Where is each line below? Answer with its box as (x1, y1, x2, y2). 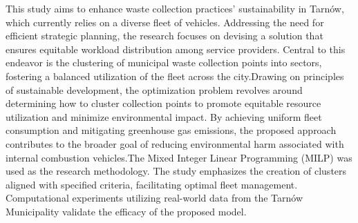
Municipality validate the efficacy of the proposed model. (6, 204, 247, 218)
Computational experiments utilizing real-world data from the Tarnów (6, 191, 303, 205)
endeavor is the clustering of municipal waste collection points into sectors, (6, 55, 322, 70)
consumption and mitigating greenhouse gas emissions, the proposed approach (6, 123, 337, 137)
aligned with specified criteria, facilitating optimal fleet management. (6, 177, 298, 191)
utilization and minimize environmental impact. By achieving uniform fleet (6, 109, 322, 124)
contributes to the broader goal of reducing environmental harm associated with (6, 136, 344, 151)
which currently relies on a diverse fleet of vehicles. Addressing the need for (6, 14, 324, 29)
